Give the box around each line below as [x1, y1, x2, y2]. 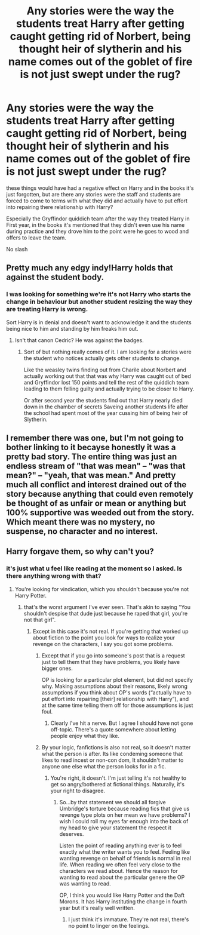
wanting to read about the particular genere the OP [59, 874, 185, 881]
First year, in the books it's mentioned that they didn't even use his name [6, 221, 185, 228]
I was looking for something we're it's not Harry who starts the [6, 290, 191, 299]
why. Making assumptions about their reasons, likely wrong [41, 682, 188, 690]
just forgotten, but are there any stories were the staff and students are [6, 190, 181, 198]
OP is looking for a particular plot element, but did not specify [41, 676, 193, 683]
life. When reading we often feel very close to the [59, 861, 181, 868]
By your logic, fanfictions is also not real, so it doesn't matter [41, 743, 191, 751]
